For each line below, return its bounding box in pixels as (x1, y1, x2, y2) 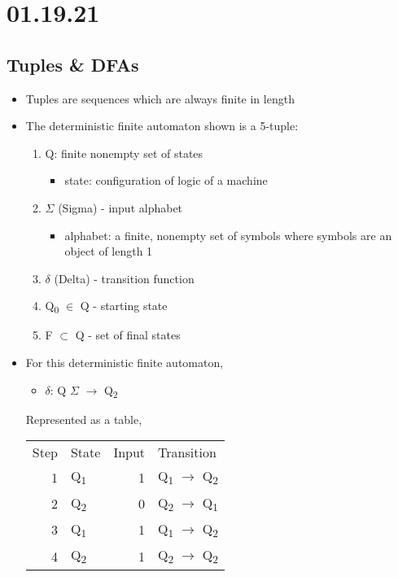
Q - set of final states (75, 326, 181, 343)
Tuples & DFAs (7, 51, 139, 76)
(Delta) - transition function (54, 269, 195, 286)
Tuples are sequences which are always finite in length (25, 90, 295, 107)
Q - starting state (80, 297, 168, 314)
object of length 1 (64, 243, 153, 260)
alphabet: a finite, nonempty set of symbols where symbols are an (64, 226, 392, 243)
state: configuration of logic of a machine (64, 172, 268, 189)
